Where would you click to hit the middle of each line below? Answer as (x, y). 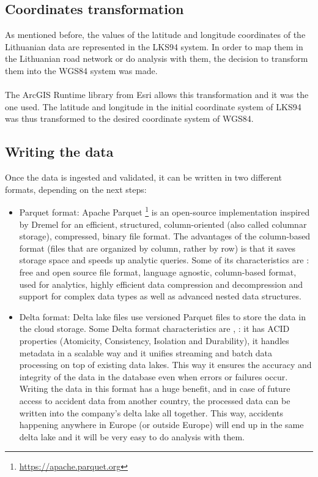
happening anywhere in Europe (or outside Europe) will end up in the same (161, 425)
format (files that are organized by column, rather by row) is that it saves (157, 248)
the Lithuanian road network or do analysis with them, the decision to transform (157, 58)
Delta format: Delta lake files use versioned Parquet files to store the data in (162, 316)
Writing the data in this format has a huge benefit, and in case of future (155, 389)
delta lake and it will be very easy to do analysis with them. (132, 436)
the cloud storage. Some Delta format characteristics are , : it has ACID (154, 329)
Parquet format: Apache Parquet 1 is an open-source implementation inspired (165, 211)
